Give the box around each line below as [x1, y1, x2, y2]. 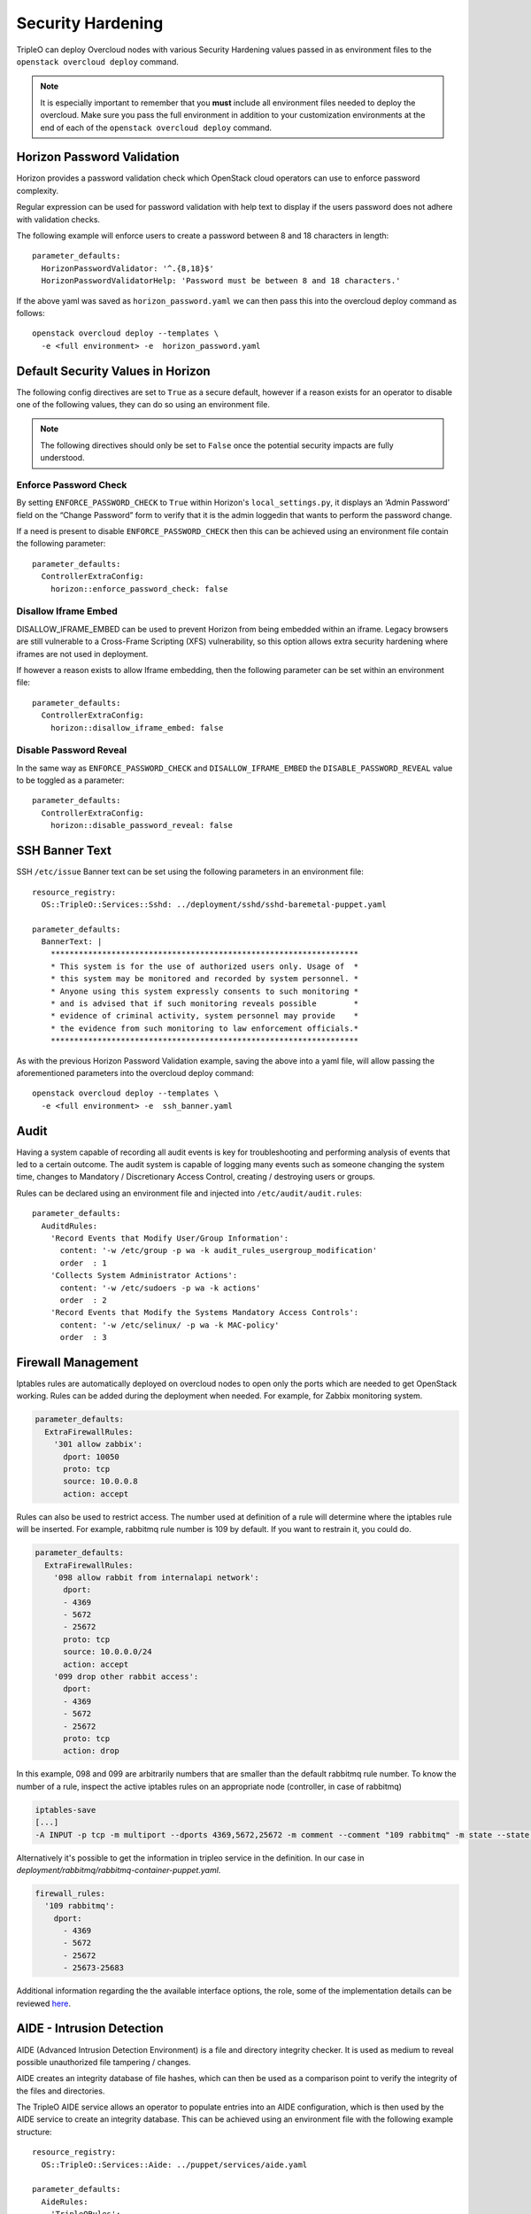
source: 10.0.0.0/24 [63, 1647, 152, 1657]
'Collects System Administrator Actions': [50, 1271, 238, 1281]
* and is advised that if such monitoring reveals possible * [50, 999, 359, 1009]
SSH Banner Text [16, 843, 112, 858]
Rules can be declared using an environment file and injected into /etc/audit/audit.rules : [16, 1188, 363, 1198]
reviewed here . [16, 1998, 71, 2009]
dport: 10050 [63, 1451, 119, 1461]
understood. [40, 453, 85, 463]
